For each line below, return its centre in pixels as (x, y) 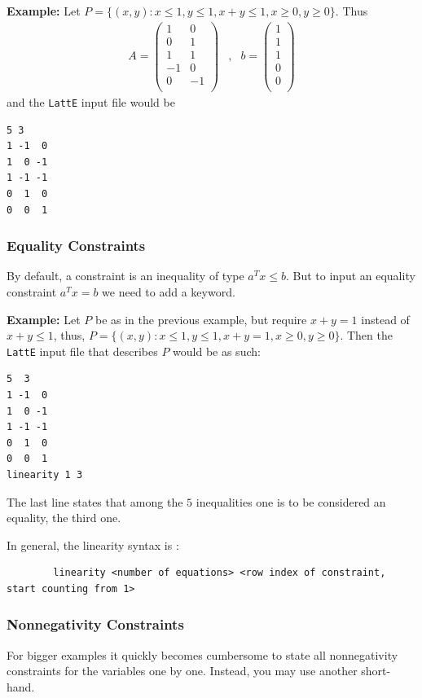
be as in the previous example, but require (201, 319)
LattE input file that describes (82, 351)
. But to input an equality (350, 276)
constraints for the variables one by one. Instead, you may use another (182, 671)
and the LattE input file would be (91, 101)
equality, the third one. (64, 518)
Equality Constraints (76, 246)
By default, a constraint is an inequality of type (125, 276)
